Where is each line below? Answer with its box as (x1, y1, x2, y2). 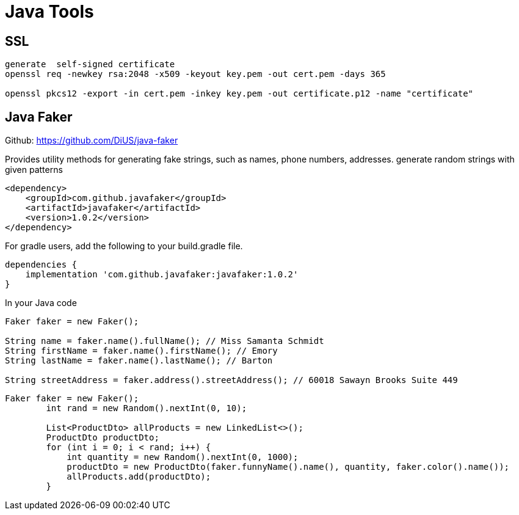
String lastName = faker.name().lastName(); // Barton (5, 356, 273, 366)
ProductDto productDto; (46, 433, 159, 443)
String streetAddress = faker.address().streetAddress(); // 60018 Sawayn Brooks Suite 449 (5, 375, 458, 385)
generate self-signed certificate (5, 59, 175, 70)
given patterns (5, 164, 63, 175)
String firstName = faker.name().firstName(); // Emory (5, 346, 278, 356)
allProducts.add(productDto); (67, 472, 211, 482)
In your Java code (5, 298, 77, 309)
